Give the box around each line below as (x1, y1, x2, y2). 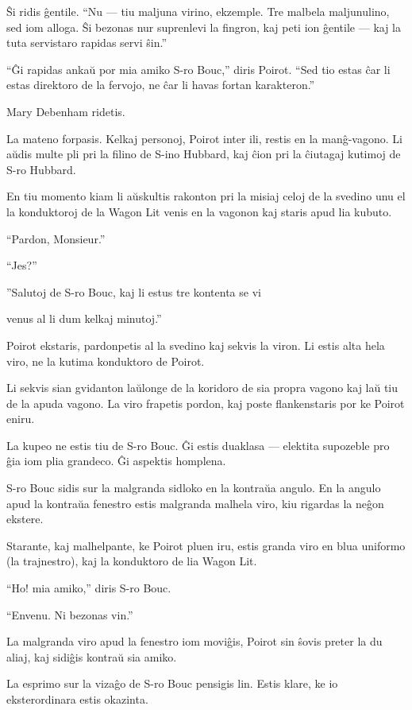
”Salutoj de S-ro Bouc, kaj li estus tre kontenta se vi (6, 283, 261, 300)
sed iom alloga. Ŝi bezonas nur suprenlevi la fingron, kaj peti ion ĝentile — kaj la (6, 18, 401, 35)
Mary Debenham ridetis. (6, 103, 125, 119)
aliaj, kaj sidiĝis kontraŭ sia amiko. (6, 648, 177, 665)
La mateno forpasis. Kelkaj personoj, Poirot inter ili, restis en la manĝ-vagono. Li (6, 130, 402, 146)
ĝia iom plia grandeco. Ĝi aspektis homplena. (6, 452, 226, 469)
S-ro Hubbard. (6, 161, 76, 177)
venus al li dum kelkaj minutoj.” (6, 310, 162, 327)
